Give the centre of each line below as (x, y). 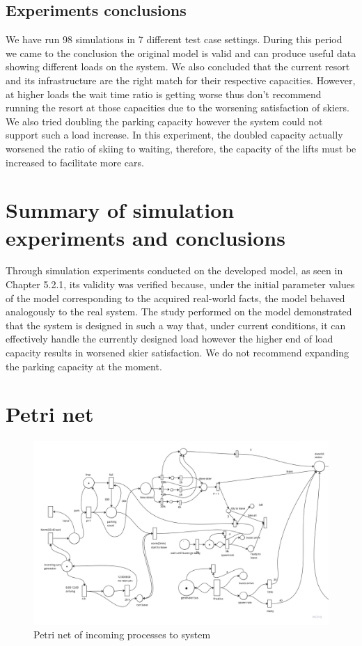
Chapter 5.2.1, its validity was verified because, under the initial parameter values (180, 284)
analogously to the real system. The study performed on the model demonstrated (179, 312)
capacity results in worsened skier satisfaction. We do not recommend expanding (177, 353)
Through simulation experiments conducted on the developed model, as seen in (174, 270)
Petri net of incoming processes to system (122, 635)
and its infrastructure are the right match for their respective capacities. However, (181, 80)
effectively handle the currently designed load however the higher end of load (170, 339)
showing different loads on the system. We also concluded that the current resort (178, 66)
